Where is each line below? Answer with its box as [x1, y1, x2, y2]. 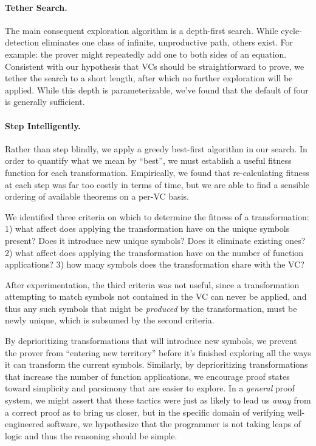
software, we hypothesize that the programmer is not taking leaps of [47, 417, 301, 430]
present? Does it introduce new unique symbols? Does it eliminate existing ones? [5, 234, 306, 246]
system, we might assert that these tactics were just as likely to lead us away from [5, 394, 311, 407]
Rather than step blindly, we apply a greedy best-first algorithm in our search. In [5, 142, 307, 155]
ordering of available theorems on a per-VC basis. [5, 190, 189, 203]
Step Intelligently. [5, 119, 81, 132]
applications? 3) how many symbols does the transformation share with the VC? [5, 258, 304, 271]
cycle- [281, 24, 302, 36]
